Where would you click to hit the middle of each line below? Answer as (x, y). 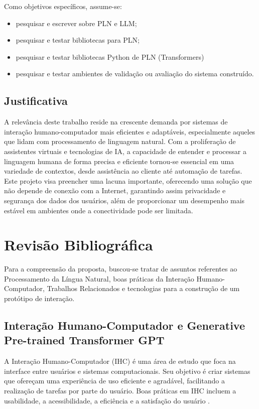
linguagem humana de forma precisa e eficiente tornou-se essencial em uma (119, 161)
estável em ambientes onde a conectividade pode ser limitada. (99, 210)
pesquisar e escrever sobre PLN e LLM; (76, 23)
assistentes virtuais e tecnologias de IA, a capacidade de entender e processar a (125, 151)
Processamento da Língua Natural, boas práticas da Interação (99, 278)
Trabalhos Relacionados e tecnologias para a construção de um (143, 288)
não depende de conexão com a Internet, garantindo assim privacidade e (115, 190)
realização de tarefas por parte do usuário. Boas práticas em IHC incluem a (120, 390)
